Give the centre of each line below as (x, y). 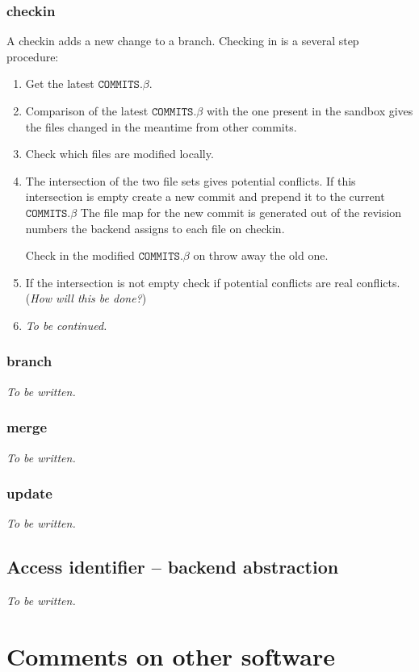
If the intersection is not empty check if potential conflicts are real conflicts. (213, 282)
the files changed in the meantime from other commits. (161, 126)
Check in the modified (80, 255)
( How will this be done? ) (86, 298)
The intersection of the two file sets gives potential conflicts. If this (191, 180)
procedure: (33, 56)
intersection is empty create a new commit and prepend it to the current (205, 196)
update (29, 493)
